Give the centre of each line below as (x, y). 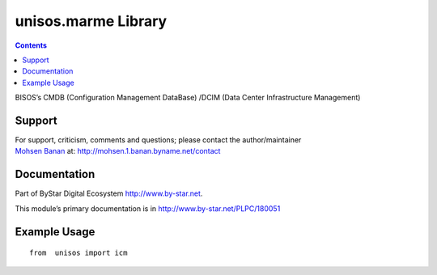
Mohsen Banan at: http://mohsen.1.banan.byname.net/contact (118, 151)
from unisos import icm (78, 253)
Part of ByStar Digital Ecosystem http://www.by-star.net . (109, 193)
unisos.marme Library (91, 21)
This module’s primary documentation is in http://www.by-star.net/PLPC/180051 (148, 208)
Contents (31, 45)
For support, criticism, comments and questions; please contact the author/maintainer (158, 140)
